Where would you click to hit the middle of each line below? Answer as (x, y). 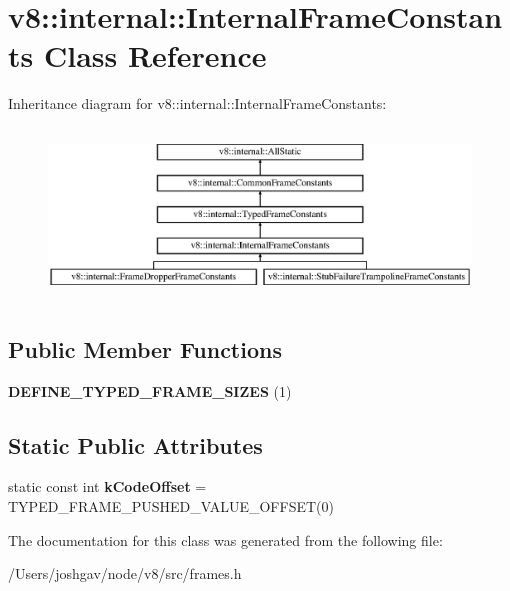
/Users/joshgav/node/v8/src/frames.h (125, 573)
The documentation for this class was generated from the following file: (225, 539)
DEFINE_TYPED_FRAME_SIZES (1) (150, 390)
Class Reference (155, 55)
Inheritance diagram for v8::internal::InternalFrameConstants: (197, 103)
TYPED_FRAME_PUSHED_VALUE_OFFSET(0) (171, 506)
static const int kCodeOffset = (107, 486)
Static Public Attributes (135, 444)
